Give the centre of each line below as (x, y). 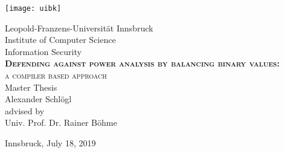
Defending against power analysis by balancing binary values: (142, 63)
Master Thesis (31, 87)
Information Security (43, 51)
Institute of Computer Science (60, 40)
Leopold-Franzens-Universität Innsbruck (79, 28)
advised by (25, 110)
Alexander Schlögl (38, 99)
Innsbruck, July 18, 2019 (50, 143)
